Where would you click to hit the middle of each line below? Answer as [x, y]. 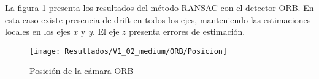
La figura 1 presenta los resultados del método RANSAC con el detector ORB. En [159, 7]
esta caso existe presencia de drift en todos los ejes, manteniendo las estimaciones [158, 19]
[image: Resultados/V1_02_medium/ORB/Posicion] [129, 51]
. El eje [106, 32]
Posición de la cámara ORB [82, 71]
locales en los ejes [38, 32]
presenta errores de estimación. [187, 32]
